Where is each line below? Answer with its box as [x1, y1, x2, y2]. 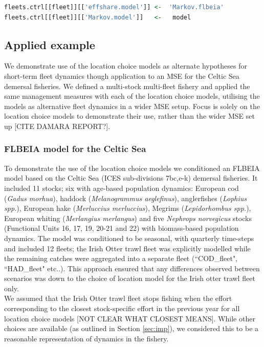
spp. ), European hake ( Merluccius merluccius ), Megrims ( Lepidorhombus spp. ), [4, 203, 251, 213]
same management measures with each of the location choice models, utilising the [4, 91, 260, 101]
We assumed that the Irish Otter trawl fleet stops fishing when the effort [4, 293, 232, 303]
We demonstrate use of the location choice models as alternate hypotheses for [4, 60, 247, 71]
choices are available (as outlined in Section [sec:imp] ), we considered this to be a [4, 323, 259, 334]
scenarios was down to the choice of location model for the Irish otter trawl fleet [4, 273, 255, 284]
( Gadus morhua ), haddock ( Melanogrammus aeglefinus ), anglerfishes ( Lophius [4, 192, 247, 203]
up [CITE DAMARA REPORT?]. [4, 120, 111, 131]
